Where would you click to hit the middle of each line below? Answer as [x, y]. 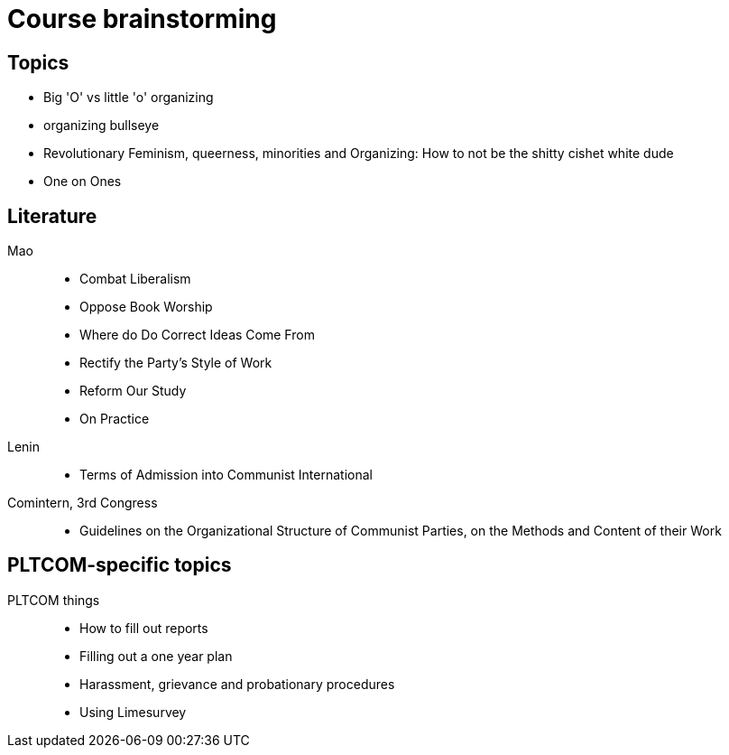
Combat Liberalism [135, 279]
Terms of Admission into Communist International [226, 475]
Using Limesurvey [133, 712]
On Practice [115, 419]
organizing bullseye [102, 126]
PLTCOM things [54, 600]
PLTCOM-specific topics [120, 565]
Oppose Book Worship [146, 307]
